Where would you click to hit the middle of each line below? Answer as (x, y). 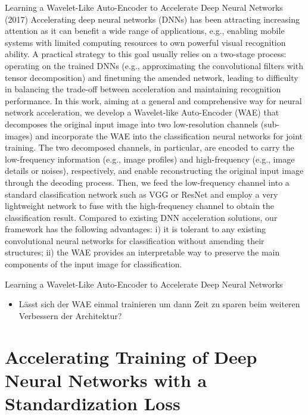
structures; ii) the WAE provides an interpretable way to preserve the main (142, 252)
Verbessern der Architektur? (70, 315)
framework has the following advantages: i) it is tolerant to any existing (135, 229)
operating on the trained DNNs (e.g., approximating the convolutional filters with (154, 65)
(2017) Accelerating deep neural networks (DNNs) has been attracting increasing (152, 19)
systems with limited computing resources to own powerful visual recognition (145, 42)
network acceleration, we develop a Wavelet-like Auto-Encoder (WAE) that (142, 112)
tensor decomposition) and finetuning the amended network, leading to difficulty (152, 77)
